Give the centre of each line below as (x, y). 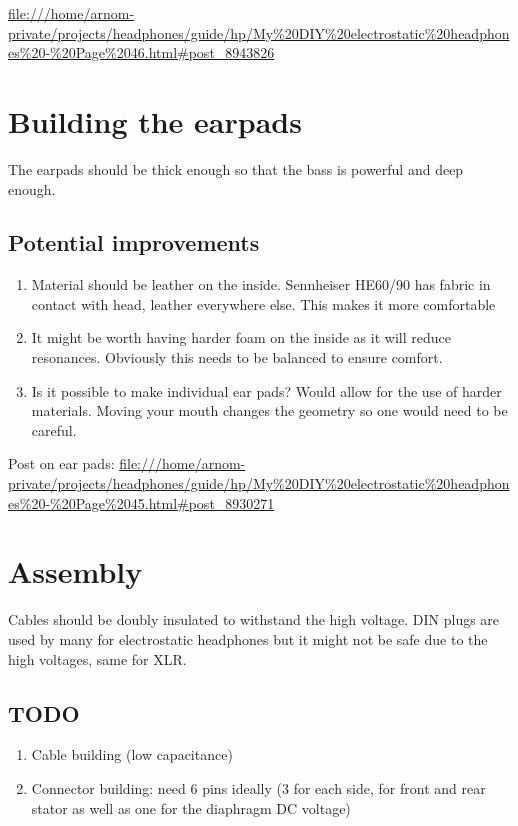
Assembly (75, 571)
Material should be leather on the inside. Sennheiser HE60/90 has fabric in (261, 284)
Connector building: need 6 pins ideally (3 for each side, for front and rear (258, 787)
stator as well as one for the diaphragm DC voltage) (191, 807)
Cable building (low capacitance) (132, 754)
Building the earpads (155, 120)
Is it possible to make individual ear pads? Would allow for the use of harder (266, 390)
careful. (54, 429)
